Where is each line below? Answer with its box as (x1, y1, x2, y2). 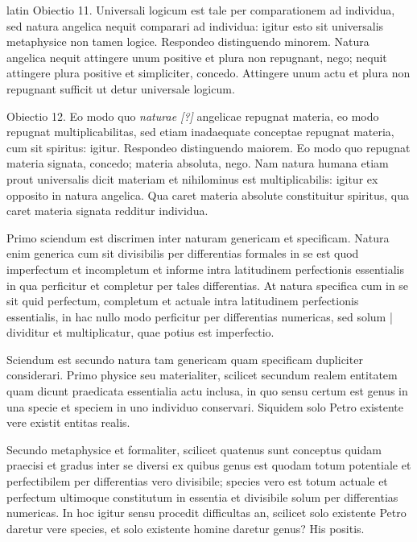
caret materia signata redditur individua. (6, 202, 208, 219)
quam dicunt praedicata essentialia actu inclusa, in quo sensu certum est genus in (6, 383, 408, 399)
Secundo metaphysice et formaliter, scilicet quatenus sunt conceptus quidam (6, 441, 382, 457)
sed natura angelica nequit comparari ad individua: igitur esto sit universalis (6, 17, 384, 34)
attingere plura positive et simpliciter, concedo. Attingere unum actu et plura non (6, 64, 411, 81)
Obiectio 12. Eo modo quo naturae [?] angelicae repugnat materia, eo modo (6, 107, 379, 124)
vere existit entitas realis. (6, 414, 130, 431)
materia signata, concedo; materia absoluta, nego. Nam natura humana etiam (6, 155, 389, 172)
